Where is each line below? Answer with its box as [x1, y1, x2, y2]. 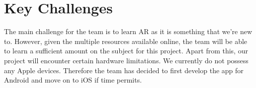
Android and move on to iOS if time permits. [4, 75, 142, 85]
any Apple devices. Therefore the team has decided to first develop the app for [4, 65, 244, 75]
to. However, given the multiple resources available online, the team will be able [4, 36, 248, 46]
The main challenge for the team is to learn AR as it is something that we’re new [4, 26, 253, 37]
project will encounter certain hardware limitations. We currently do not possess [4, 55, 249, 65]
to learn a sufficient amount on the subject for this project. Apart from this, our [4, 45, 248, 56]
